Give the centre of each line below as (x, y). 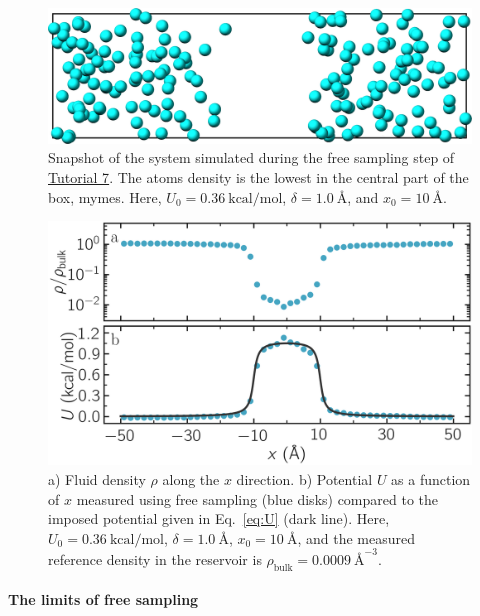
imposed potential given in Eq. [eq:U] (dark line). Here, (219, 518)
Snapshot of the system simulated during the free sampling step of (251, 157)
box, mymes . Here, (105, 196)
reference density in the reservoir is (155, 558)
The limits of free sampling (103, 599)
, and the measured (356, 537)
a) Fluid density (97, 479)
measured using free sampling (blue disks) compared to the (257, 498)
